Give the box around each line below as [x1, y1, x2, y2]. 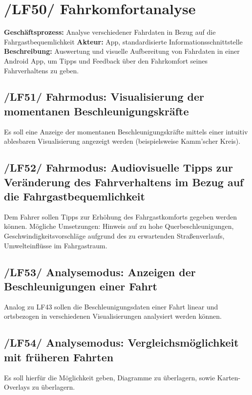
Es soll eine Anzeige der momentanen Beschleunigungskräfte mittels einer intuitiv [4, 126, 248, 136]
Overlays [4, 382, 30, 392]
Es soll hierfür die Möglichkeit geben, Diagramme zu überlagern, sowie [4, 372, 215, 382]
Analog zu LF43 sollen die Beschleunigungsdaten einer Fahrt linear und [4, 301, 218, 311]
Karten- [217, 372, 241, 382]
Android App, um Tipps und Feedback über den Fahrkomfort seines [4, 55, 208, 66]
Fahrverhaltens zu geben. [4, 65, 79, 75]
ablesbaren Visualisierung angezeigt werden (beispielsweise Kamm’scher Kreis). [4, 136, 241, 146]
